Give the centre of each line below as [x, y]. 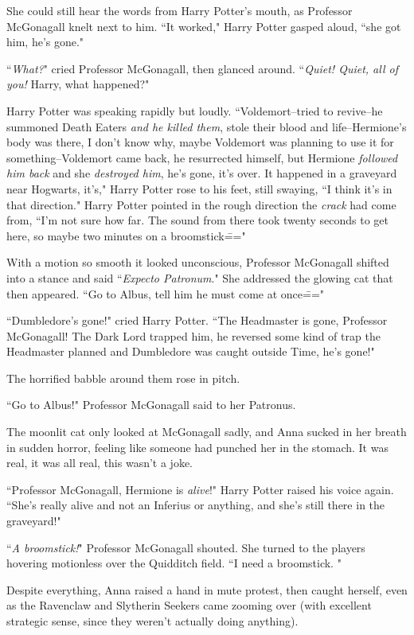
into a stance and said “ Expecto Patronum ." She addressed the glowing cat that [200, 277]
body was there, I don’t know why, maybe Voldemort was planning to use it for [200, 142]
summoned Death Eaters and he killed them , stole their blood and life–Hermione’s [207, 126]
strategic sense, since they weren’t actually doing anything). [152, 621]
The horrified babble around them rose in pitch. [123, 378]
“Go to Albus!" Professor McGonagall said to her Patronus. [151, 405]
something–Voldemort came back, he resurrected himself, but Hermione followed [202, 157]
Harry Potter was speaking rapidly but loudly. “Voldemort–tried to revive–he [195, 110]
